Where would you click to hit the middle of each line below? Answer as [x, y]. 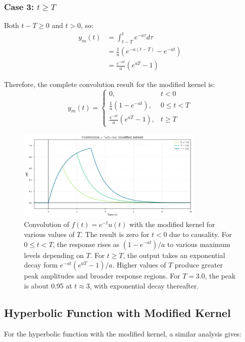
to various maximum [199, 244]
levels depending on [54, 255]
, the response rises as [86, 244]
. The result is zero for [115, 234]
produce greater [199, 265]
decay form [41, 265]
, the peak [220, 276]
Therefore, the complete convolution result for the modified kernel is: [109, 84]
